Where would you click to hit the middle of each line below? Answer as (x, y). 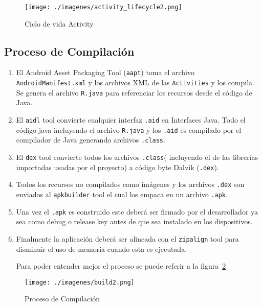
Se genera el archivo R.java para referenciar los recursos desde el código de (134, 92)
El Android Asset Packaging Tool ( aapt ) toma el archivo (105, 72)
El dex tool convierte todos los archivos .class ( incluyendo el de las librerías (137, 157)
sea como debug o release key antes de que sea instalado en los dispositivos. (134, 221)
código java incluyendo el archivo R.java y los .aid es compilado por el (129, 129)
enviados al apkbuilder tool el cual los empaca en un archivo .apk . (122, 194)
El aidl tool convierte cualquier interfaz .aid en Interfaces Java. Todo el (131, 120)
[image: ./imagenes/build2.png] (80, 282)
